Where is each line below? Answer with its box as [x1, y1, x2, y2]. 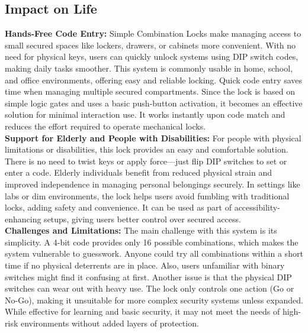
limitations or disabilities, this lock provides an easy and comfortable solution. [5, 143, 288, 156]
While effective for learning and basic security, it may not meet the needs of [5, 305, 280, 318]
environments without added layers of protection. [20, 317, 199, 329]
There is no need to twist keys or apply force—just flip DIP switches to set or [5, 154, 287, 167]
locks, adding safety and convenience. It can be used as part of [5, 201, 232, 214]
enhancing [5, 212, 41, 225]
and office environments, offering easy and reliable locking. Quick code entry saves [5, 73, 303, 86]
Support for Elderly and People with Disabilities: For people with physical [5, 131, 301, 144]
